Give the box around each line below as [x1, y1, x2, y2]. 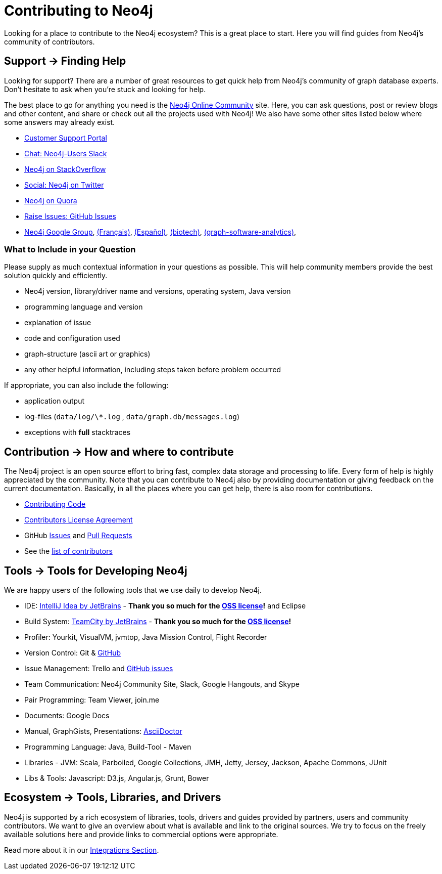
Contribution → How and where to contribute [4, 445, 234, 458]
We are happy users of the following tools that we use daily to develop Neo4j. [4, 586, 262, 595]
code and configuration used [24, 334, 120, 343]
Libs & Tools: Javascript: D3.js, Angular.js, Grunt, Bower [24, 774, 209, 783]
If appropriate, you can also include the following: [4, 381, 169, 390]
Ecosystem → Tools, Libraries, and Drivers [4, 791, 221, 804]
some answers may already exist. [4, 117, 115, 126]
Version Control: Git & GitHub [24, 648, 121, 658]
